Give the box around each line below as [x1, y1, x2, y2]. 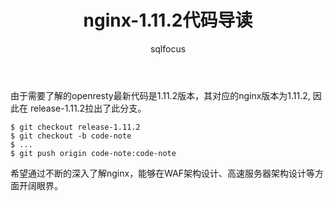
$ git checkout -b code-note [10, 131, 132, 141]
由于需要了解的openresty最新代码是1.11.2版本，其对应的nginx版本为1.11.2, [10, 89, 311, 101]
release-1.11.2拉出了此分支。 [29, 102, 147, 114]
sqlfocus [149, 42, 187, 55]
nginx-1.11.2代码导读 [83, 9, 253, 32]
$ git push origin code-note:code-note [10, 148, 177, 158]
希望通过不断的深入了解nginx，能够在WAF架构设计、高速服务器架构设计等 [10, 167, 316, 179]
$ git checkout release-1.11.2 [10, 122, 141, 132]
